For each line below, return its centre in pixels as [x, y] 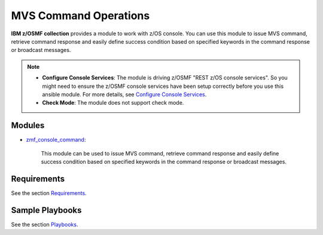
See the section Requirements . [49, 193]
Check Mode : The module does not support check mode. [113, 103]
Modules [28, 126]
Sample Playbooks [46, 210]
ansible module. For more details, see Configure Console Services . [124, 94]
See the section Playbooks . [45, 224]
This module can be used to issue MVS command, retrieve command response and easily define [160, 153]
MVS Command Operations [80, 16]
